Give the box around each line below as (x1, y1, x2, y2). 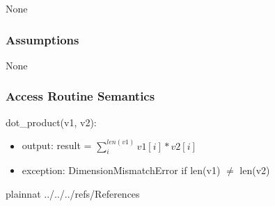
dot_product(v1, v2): (6, 114, 97, 129)
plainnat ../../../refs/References (6, 187, 140, 201)
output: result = (22, 138, 92, 153)
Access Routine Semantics (6, 87, 155, 105)
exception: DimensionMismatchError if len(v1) (22, 163, 221, 178)
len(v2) (239, 163, 270, 178)
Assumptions (6, 31, 79, 48)
